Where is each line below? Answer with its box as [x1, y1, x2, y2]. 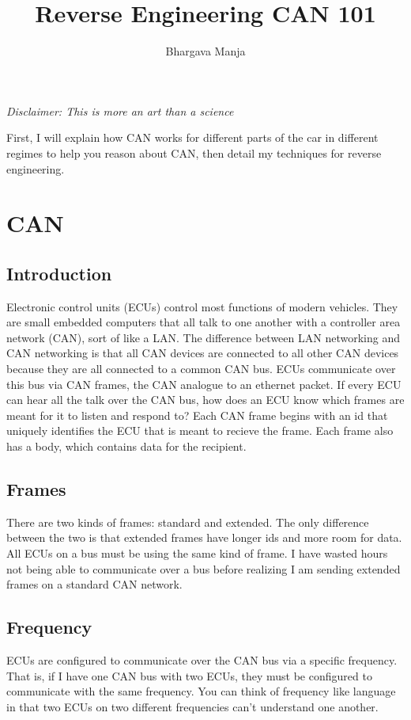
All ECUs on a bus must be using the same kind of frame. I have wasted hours [6, 545, 388, 561]
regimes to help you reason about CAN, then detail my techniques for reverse [6, 144, 382, 161]
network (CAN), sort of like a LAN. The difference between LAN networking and [6, 329, 400, 345]
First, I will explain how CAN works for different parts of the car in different [6, 129, 379, 146]
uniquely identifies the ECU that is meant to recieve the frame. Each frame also [6, 422, 394, 439]
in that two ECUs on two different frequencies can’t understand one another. [6, 698, 379, 714]
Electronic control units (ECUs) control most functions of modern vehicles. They [6, 298, 398, 314]
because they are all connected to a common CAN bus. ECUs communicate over [6, 360, 396, 377]
